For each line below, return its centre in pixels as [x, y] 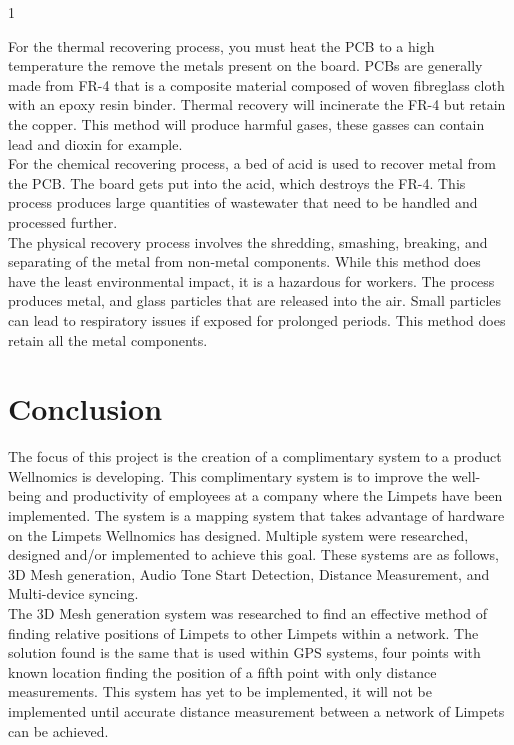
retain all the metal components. [108, 339]
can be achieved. [58, 730]
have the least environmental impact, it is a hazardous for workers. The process [251, 280]
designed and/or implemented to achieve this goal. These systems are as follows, [254, 554]
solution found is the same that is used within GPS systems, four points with [244, 652]
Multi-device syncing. [73, 593]
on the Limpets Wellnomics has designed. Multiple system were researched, [238, 534]
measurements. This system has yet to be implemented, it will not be [220, 691]
